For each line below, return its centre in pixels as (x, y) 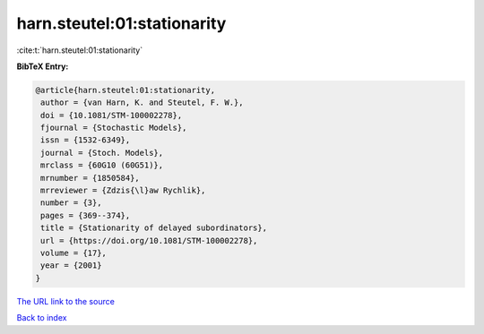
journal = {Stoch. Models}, (102, 153)
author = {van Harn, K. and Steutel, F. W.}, (142, 103)
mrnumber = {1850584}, (91, 178)
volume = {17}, (74, 253)
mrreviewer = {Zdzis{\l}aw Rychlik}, (123, 191)
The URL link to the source (66, 301)
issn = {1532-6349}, (86, 140)
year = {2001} (71, 265)
